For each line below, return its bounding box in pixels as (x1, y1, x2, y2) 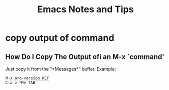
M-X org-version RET (6, 76, 49, 81)
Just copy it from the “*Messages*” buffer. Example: (5, 66, 116, 72)
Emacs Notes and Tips (37, 4, 134, 15)
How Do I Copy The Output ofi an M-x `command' (5, 52, 164, 61)
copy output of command (5, 32, 115, 44)
